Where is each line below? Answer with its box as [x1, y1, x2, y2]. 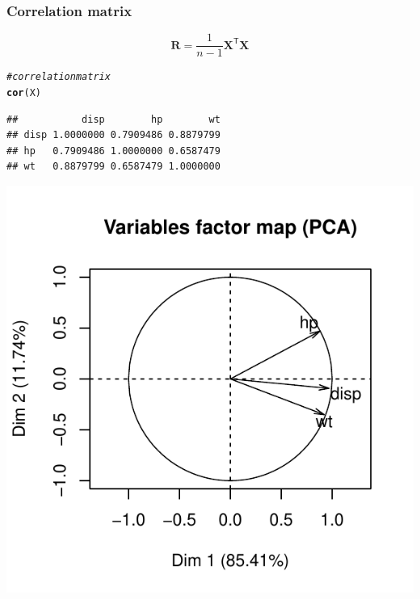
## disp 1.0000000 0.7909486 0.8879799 [6, 129, 220, 141]
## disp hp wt [6, 113, 220, 125]
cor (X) [6, 86, 41, 98]
